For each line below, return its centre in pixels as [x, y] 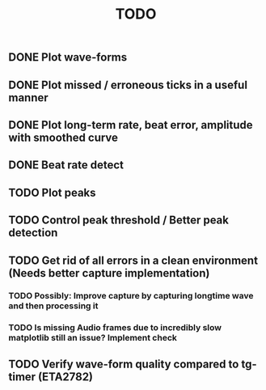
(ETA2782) [65, 377]
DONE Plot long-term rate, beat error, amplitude [131, 125]
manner [28, 97]
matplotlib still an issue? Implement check [93, 338]
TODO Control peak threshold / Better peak [118, 220]
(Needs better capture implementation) [109, 273]
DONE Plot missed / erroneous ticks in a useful [128, 85]
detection [33, 233]
